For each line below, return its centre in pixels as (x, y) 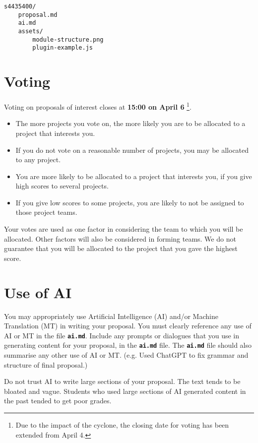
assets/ (31, 31)
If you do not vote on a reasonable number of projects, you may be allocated (132, 150)
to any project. (38, 159)
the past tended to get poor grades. (58, 401)
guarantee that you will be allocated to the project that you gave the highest (121, 248)
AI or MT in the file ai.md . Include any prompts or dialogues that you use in (122, 335)
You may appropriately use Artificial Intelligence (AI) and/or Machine (111, 316)
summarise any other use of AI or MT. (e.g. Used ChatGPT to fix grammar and (126, 355)
